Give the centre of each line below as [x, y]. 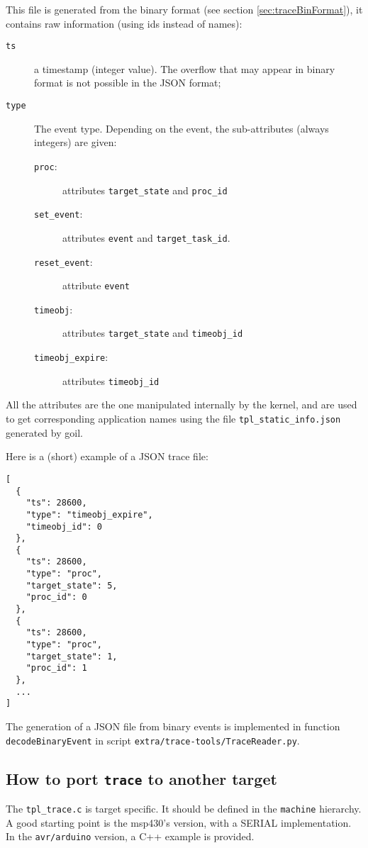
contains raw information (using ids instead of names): [124, 23]
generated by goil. [44, 432]
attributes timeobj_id [111, 380]
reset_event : [63, 261]
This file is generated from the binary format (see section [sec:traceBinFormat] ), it [184, 9]
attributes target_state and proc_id [145, 190]
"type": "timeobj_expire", [89, 514]
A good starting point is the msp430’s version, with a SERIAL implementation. [179, 822]
